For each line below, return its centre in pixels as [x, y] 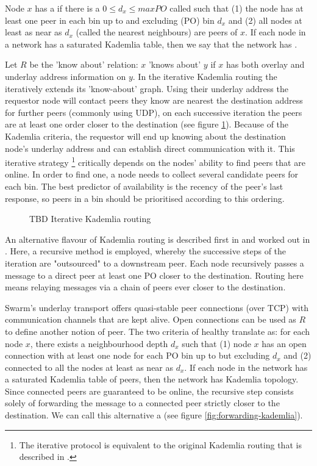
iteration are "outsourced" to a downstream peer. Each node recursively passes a [155, 263]
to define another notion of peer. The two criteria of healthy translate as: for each [158, 331]
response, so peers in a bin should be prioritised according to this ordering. [145, 198]
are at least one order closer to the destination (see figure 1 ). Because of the [147, 124]
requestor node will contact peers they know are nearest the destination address [154, 100]
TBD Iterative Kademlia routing [90, 219]
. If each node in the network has [246, 367]
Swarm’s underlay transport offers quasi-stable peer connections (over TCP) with [157, 307]
